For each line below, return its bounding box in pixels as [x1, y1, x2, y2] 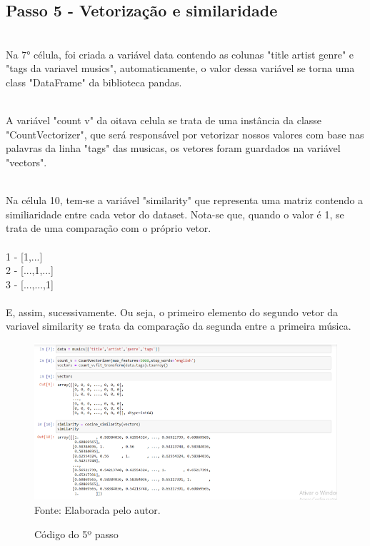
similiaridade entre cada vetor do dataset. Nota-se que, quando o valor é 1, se [6, 206, 344, 221]
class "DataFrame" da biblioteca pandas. [6, 74, 182, 89]
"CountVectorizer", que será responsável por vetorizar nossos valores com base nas [6, 126, 364, 141]
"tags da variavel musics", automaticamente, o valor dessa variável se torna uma [6, 61, 355, 76]
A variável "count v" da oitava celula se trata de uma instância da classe [6, 113, 322, 128]
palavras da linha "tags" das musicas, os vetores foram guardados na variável [6, 141, 341, 156]
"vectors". [6, 154, 47, 169]
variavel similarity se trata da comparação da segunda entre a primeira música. [6, 318, 351, 333]
